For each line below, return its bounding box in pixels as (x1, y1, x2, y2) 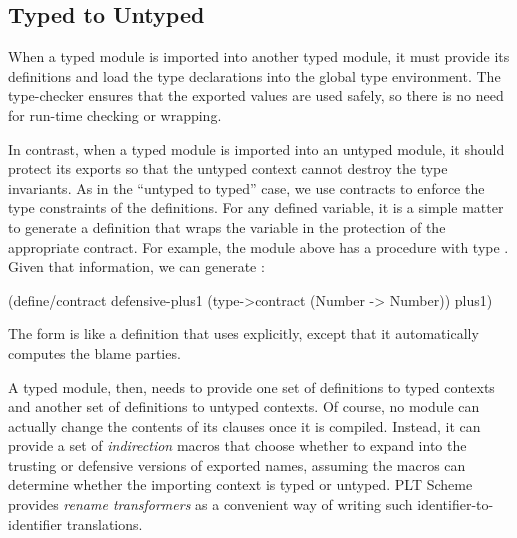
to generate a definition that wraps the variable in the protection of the (8, 216, 446, 237)
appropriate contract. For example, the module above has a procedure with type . (8, 236, 509, 257)
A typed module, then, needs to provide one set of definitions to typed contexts (8, 376, 495, 397)
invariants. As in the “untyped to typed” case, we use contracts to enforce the (8, 177, 485, 198)
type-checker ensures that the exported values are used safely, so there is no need (8, 85, 504, 106)
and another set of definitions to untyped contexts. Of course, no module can (8, 396, 480, 417)
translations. (66, 513, 143, 534)
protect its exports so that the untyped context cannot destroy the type (8, 158, 448, 179)
